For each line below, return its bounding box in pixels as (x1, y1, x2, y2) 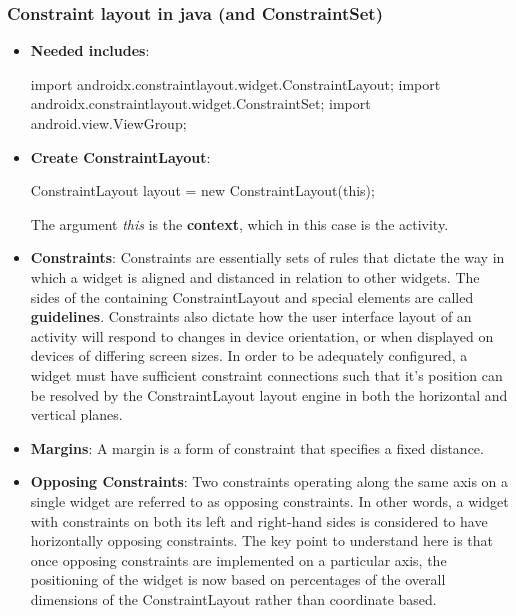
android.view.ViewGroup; (30, 113, 187, 133)
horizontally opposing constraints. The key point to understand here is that (30, 530, 493, 551)
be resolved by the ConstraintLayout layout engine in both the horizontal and (30, 384, 508, 405)
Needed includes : (30, 40, 150, 61)
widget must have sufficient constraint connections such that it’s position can (30, 364, 503, 385)
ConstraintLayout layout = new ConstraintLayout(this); (30, 180, 375, 201)
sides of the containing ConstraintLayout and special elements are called (30, 286, 474, 307)
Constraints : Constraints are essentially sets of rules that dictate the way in (30, 247, 505, 268)
